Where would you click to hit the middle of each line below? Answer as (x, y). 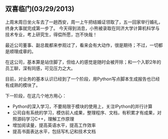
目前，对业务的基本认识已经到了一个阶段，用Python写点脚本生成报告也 (78, 78)
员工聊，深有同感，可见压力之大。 (40, 68)
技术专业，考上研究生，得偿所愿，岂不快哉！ (51, 34)
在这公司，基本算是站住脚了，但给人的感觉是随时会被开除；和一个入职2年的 (83, 62)
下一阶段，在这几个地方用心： (36, 95)
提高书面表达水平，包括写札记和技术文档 (54, 131)
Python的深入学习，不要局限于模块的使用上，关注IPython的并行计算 (82, 106)
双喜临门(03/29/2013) (40, 9)
